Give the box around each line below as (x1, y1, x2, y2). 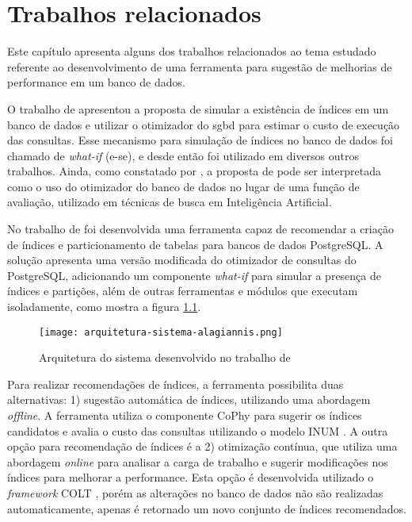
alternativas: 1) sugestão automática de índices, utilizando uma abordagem (7, 391, 371, 408)
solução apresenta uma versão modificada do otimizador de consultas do (7, 251, 357, 268)
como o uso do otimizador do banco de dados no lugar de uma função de (7, 178, 360, 194)
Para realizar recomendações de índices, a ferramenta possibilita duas (7, 375, 344, 392)
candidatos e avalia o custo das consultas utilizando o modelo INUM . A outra (7, 422, 388, 439)
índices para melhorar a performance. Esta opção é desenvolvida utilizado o (7, 469, 374, 486)
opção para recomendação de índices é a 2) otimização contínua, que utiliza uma (7, 438, 398, 455)
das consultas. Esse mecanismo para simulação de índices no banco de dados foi (7, 132, 393, 148)
